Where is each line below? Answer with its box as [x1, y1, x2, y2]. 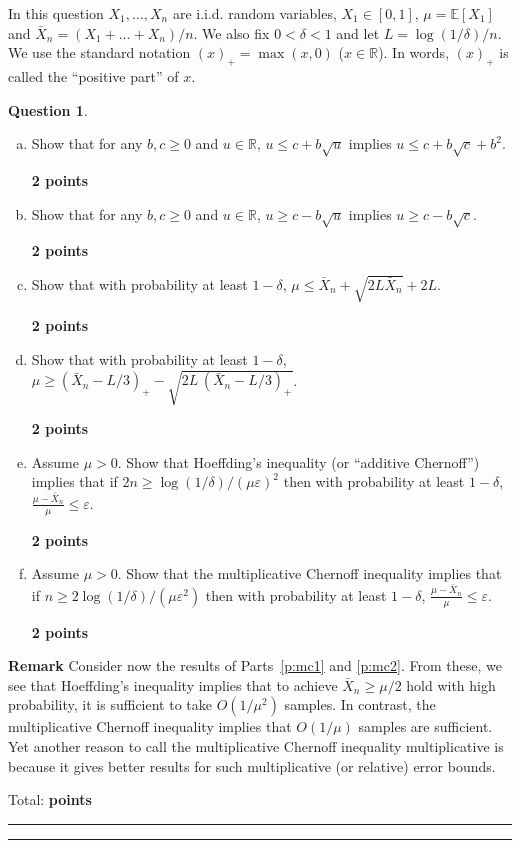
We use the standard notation [8, 42, 191, 63]
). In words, [378, 42, 450, 63]
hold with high [406, 674, 496, 695]
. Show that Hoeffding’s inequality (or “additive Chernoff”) [117, 451, 480, 472]
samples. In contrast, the [284, 694, 436, 715]
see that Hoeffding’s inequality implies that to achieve [8, 674, 338, 695]
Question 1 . [8, 99, 88, 120]
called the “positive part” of [8, 65, 179, 86]
